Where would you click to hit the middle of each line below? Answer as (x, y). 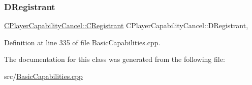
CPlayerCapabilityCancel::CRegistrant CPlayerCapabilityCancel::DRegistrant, (126, 25)
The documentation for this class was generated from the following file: (115, 59)
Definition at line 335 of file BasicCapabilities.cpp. (82, 42)
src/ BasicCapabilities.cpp (43, 76)
